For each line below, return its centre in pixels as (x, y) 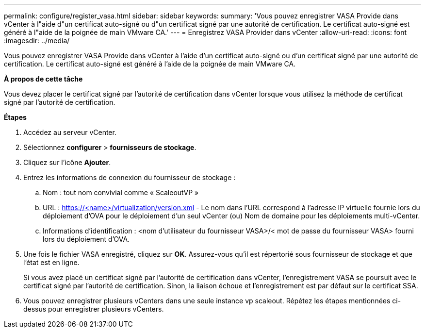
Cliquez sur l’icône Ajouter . (67, 162)
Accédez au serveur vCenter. (70, 132)
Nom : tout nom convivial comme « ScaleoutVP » (121, 192)
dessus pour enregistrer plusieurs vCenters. (94, 309)
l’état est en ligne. (51, 262)
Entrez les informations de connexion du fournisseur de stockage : (130, 177)
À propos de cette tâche (43, 79)
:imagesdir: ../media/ (37, 41)
